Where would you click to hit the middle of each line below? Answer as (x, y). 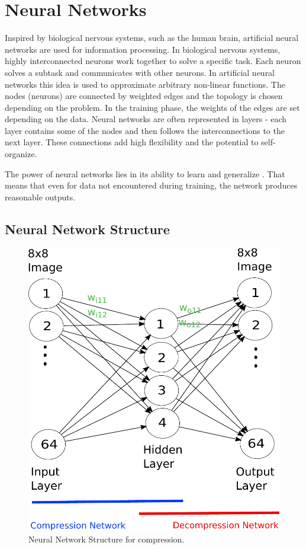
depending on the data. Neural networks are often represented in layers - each (146, 119)
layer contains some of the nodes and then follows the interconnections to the (145, 130)
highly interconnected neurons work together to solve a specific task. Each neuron (153, 61)
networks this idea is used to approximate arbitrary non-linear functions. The (145, 84)
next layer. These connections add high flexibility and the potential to (132, 142)
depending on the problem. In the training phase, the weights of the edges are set (152, 107)
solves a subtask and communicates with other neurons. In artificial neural (140, 72)
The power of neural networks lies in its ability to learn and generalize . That (145, 173)
